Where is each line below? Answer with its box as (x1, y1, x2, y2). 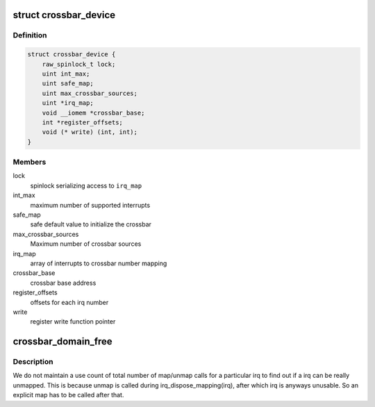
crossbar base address (30, 279, 97, 287)
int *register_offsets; (42, 118, 123, 126)
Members (12, 157, 47, 167)
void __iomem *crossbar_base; (42, 108, 145, 117)
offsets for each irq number (30, 298, 109, 306)
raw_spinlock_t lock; (42, 60, 116, 68)
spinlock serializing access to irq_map (30, 181, 142, 190)
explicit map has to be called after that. (12, 391, 124, 399)
